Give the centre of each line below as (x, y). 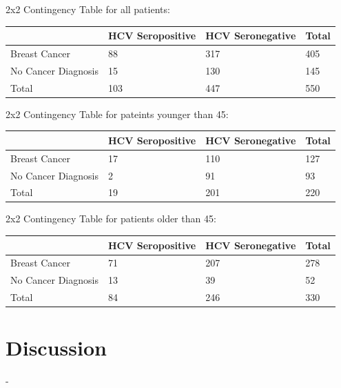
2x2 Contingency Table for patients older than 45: (111, 219)
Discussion (56, 348)
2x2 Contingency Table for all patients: (88, 9)
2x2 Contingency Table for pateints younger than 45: (117, 114)
